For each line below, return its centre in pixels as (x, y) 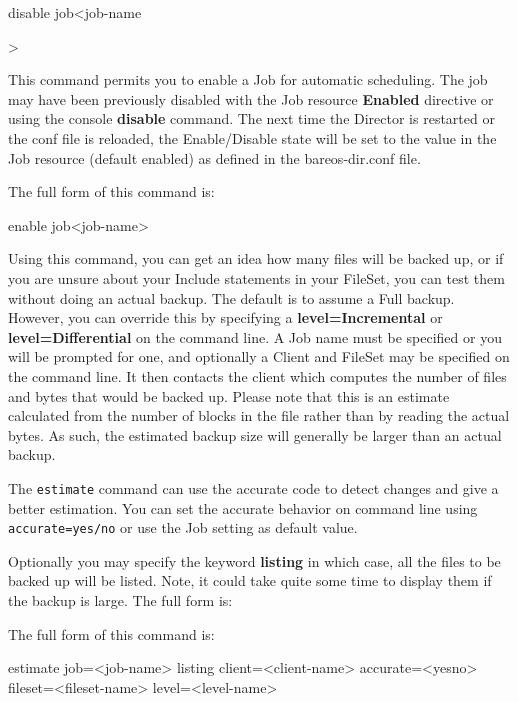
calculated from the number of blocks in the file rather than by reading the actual (259, 415)
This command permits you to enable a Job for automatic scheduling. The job (248, 79)
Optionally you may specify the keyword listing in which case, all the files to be (254, 560)
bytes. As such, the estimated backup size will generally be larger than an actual (255, 434)
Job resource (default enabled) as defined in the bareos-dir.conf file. (214, 157)
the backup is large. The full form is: (120, 599)
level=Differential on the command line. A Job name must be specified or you (255, 336)
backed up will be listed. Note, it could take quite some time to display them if (250, 580)
